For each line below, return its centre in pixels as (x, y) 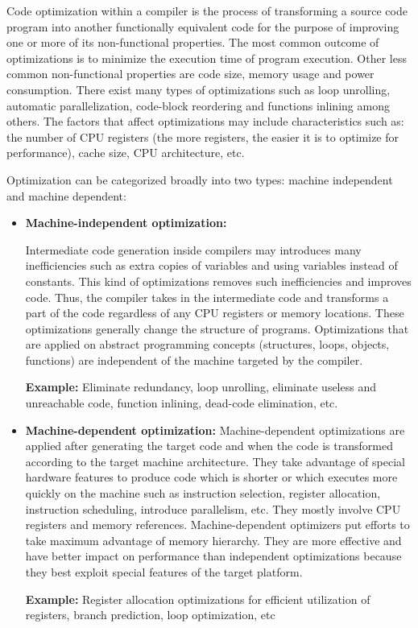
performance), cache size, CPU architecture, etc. (126, 153)
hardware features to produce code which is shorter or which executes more (211, 477)
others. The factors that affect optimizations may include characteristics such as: (205, 121)
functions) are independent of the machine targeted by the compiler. (194, 359)
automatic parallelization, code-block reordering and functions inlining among (198, 105)
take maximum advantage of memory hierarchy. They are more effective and (213, 540)
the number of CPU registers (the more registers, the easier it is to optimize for (203, 136)
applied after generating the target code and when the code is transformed (209, 446)
